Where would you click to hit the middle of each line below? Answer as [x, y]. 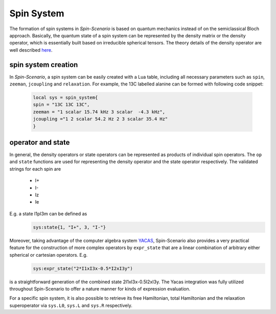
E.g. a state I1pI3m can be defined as [48, 214]
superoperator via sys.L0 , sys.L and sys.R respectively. [71, 305]
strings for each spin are [35, 169]
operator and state [40, 142]
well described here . [31, 50]
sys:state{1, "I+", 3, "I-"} [70, 227]
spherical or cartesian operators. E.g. [49, 255]
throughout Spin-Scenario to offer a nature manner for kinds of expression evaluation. [100, 288]
